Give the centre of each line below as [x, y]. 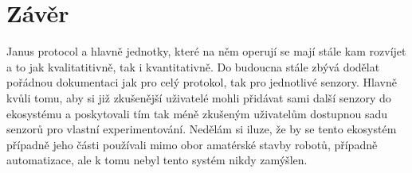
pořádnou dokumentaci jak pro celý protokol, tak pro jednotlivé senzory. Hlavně [202, 82]
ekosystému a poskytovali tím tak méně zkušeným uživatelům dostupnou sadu [197, 113]
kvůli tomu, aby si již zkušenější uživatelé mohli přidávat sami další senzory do [199, 97]
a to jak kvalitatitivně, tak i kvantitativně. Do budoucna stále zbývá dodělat [193, 66]
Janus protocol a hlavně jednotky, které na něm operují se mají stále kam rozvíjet [206, 51]
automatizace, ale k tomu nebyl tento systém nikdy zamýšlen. [157, 160]
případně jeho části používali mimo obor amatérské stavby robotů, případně [192, 144]
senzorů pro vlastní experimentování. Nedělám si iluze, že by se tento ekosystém [202, 129]
